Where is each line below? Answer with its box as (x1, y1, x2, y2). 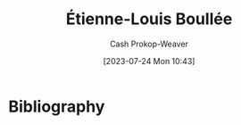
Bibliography (8, 96, 105, 116)
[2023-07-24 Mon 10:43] (103, 55, 195, 66)
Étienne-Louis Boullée (65, 9, 233, 29)
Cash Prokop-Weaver (109, 38, 189, 49)
